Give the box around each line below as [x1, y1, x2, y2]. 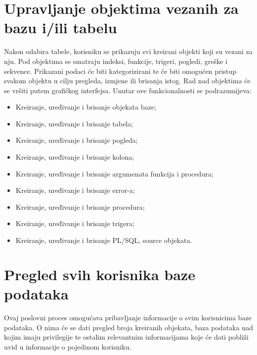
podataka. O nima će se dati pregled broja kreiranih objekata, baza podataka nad [4, 322, 253, 332]
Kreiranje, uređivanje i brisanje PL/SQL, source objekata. [15, 235, 193, 245]
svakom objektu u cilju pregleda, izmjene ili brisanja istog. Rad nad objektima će [4, 75, 251, 86]
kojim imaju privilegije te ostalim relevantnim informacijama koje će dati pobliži [4, 332, 249, 342]
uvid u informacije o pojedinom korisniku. [4, 341, 131, 352]
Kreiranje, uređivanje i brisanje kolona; [15, 152, 134, 162]
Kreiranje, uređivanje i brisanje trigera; [15, 218, 134, 229]
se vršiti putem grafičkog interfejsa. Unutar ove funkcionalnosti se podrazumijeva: [4, 85, 252, 95]
